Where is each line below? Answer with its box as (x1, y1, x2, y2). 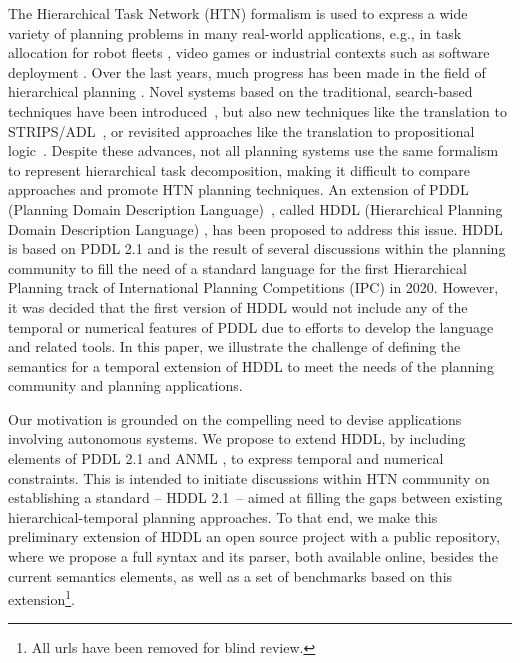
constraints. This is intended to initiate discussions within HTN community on (8, 467, 490, 488)
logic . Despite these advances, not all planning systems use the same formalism (8, 140, 499, 161)
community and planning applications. (8, 375, 243, 396)
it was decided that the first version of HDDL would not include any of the (8, 296, 468, 317)
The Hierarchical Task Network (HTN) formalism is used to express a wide (8, 3, 468, 23)
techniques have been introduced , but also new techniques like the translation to (8, 100, 507, 121)
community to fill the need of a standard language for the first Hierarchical (8, 257, 467, 278)
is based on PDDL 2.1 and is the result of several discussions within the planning (8, 238, 506, 259)
